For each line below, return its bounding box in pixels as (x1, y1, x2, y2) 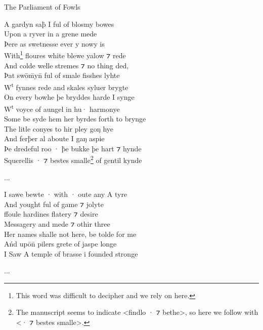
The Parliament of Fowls (4, 2, 80, 12)
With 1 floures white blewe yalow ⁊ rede (4, 49, 126, 61)
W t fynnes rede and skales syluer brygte (4, 80, 128, 92)
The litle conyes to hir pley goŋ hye (4, 123, 114, 134)
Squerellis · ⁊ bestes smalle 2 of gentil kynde (4, 153, 142, 165)
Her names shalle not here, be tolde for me (4, 228, 137, 239)
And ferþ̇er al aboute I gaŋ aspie (4, 133, 105, 144)
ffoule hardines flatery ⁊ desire (4, 209, 98, 219)
